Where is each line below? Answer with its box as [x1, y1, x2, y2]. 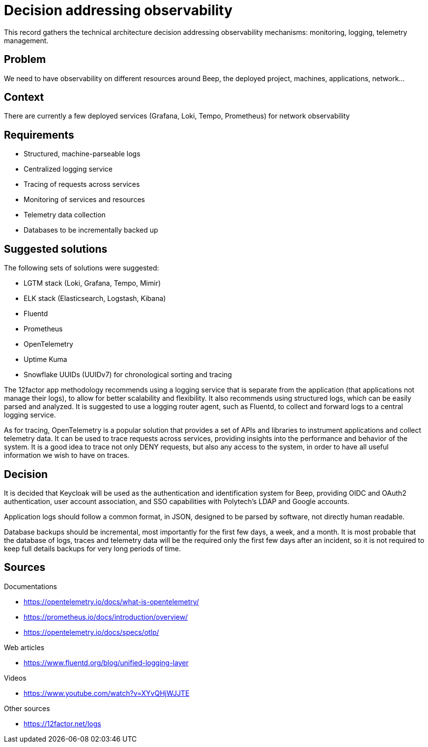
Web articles [4, 643, 45, 652]
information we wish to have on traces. [4, 451, 130, 460]
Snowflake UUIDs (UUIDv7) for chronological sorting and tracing [24, 370, 232, 379]
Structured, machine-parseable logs [24, 149, 141, 158]
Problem [4, 53, 46, 66]
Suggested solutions [4, 242, 108, 255]
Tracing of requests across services [24, 180, 140, 189]
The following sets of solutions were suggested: [4, 264, 159, 272]
